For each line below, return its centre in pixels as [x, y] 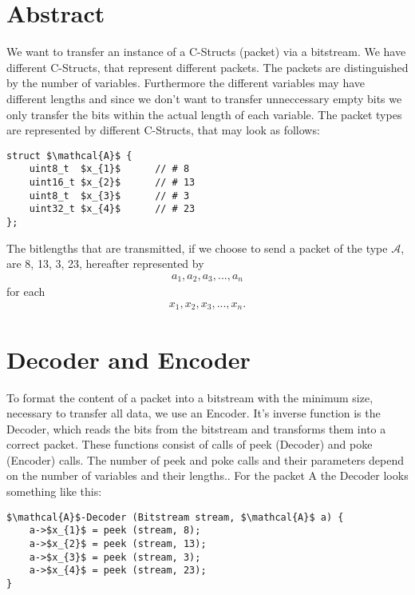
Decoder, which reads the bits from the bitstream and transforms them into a [196, 428]
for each [26, 292]
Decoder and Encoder [128, 359]
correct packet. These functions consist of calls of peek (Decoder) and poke [190, 444]
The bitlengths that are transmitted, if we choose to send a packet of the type [197, 248]
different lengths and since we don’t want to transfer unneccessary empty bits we [204, 98]
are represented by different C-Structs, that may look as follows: [163, 130]
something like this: [54, 491]
